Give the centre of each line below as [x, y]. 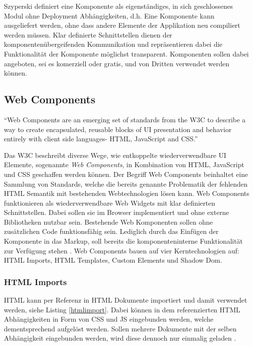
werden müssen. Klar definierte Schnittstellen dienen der [88, 34]
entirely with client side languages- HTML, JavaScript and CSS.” [101, 139]
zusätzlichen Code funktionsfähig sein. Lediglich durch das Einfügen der [111, 231]
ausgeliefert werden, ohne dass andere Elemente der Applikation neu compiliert [122, 25]
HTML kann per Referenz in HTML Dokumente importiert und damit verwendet [126, 300]
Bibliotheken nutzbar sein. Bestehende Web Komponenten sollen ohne [108, 221]
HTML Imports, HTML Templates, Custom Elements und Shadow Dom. [113, 260]
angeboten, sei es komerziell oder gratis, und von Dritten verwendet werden [117, 63]
